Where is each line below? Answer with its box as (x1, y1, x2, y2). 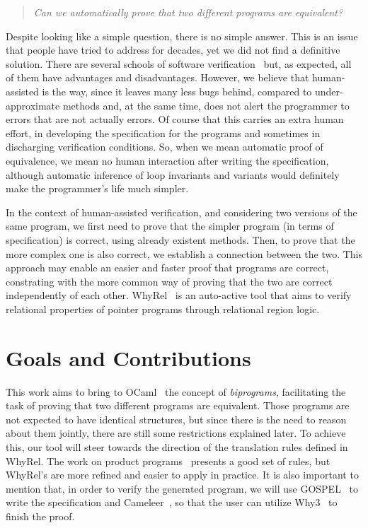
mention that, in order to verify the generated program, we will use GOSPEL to (6, 481, 359, 495)
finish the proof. (6, 508, 75, 523)
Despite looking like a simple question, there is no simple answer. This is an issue (6, 28, 358, 43)
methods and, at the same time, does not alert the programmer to (62, 98, 350, 112)
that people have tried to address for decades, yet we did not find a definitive (6, 42, 340, 57)
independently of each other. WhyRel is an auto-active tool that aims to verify (6, 288, 352, 303)
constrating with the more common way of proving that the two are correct (6, 274, 333, 288)
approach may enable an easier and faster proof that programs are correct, (6, 260, 329, 275)
